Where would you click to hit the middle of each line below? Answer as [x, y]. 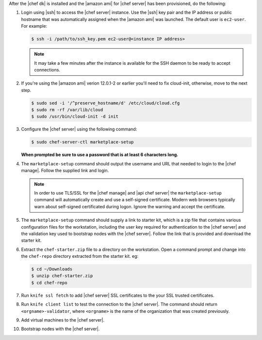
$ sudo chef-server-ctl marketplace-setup [82, 142]
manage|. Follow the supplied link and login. [65, 171]
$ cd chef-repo [49, 283]
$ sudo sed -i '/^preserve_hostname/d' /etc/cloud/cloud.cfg [106, 103]
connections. [47, 70]
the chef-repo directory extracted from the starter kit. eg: [80, 256]
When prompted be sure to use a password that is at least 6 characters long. [100, 155]
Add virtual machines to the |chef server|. [63, 320]
